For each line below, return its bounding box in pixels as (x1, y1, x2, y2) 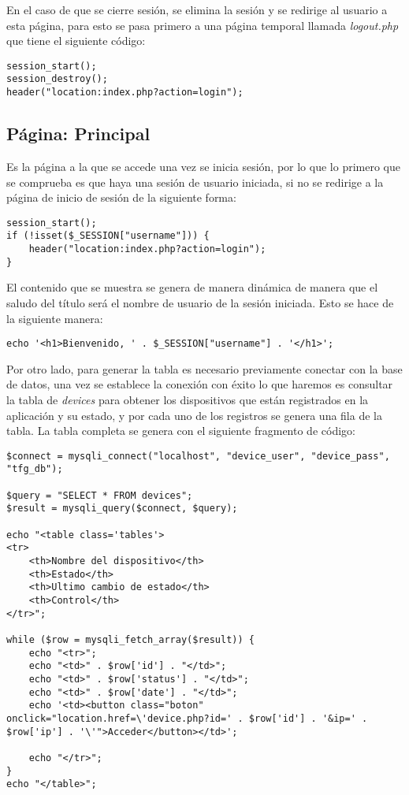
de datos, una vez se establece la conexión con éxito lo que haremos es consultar (6, 376, 393, 392)
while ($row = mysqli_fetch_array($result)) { (6, 633, 255, 645)
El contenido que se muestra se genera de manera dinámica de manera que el (6, 279, 378, 295)
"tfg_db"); (6, 463, 63, 475)
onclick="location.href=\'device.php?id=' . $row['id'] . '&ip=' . (6, 712, 368, 724)
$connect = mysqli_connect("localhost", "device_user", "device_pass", (6, 450, 390, 462)
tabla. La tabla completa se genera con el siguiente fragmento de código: (6, 422, 355, 439)
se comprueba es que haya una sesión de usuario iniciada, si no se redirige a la (6, 173, 384, 190)
